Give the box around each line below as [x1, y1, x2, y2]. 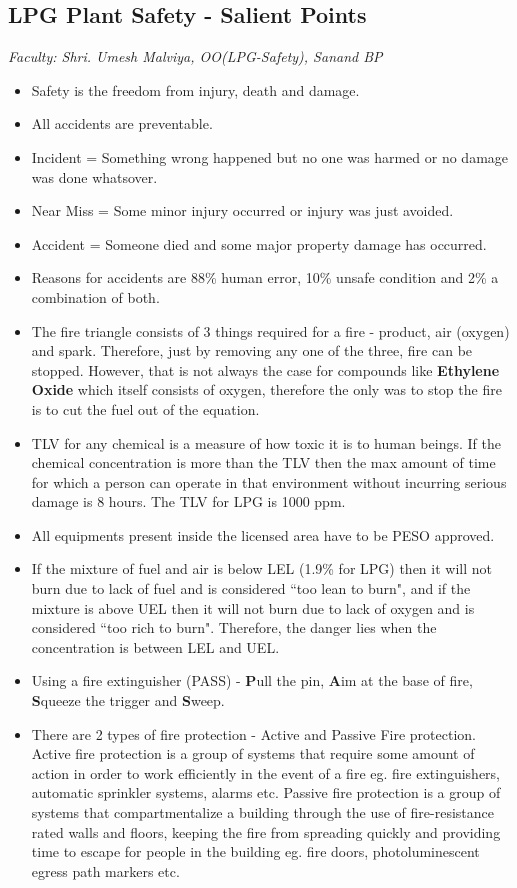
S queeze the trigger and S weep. [31, 690, 225, 711]
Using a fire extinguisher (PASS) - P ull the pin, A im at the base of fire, [31, 670, 473, 691]
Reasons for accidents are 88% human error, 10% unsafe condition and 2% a [31, 267, 499, 288]
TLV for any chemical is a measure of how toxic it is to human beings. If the [31, 432, 501, 453]
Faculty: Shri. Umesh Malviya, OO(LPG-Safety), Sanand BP [8, 46, 383, 67]
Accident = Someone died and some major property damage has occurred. [31, 233, 487, 254]
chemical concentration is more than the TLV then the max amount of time [31, 452, 496, 473]
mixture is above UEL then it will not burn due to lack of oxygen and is [31, 597, 475, 618]
